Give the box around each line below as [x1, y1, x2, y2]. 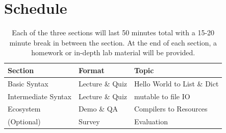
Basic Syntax [8, 78, 48, 88]
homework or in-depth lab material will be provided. [31, 47, 195, 58]
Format [78, 64, 105, 75]
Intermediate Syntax [8, 91, 71, 101]
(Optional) [8, 116, 41, 127]
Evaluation [134, 116, 168, 127]
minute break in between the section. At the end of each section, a [9, 37, 217, 48]
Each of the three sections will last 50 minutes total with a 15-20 [12, 27, 215, 38]
